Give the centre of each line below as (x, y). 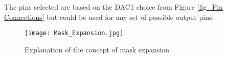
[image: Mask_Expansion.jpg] (74, 33)
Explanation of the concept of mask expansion (97, 49)
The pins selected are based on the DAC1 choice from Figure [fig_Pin (113, 7)
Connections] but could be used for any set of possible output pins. (109, 17)
